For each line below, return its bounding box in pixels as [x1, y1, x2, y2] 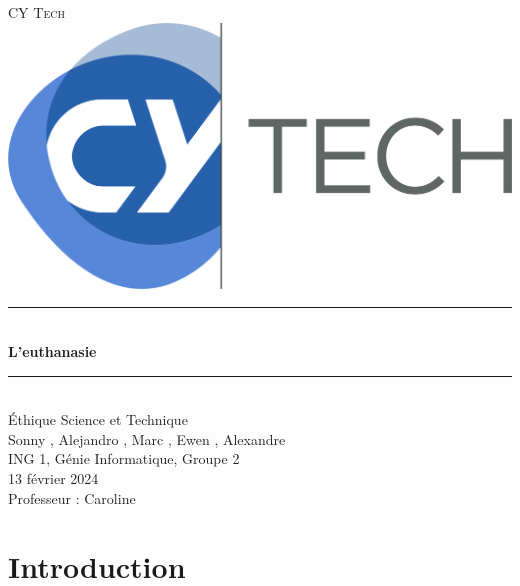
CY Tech [8, 2, 65, 22]
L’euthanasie [8, 341, 97, 362]
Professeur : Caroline [8, 487, 136, 508]
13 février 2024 [8, 468, 99, 489]
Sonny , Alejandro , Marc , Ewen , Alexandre [8, 428, 286, 449]
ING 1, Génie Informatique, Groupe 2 [8, 448, 240, 469]
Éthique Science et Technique [8, 409, 188, 430]
